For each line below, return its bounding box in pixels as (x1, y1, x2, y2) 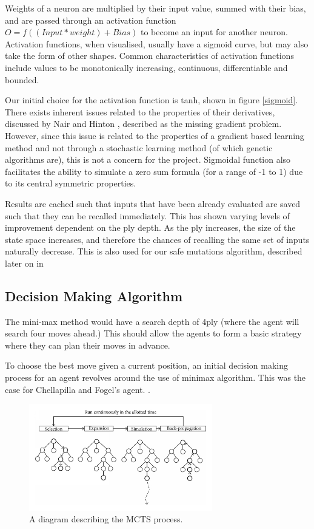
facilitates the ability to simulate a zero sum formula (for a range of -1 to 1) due (5, 165, 303, 177)
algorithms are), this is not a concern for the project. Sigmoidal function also (5, 153, 291, 166)
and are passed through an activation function (5, 13, 176, 26)
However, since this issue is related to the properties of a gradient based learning (5, 129, 304, 142)
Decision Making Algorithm (5, 286, 183, 305)
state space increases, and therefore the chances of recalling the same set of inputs (5, 233, 310, 245)
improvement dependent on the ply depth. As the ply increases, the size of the (5, 221, 296, 234)
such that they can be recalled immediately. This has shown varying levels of (5, 209, 290, 222)
